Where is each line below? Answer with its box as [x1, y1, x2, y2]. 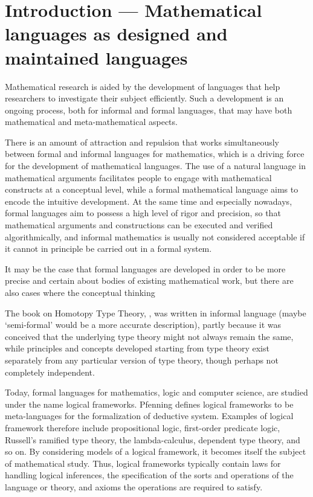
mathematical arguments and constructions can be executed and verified [5, 219, 273, 231]
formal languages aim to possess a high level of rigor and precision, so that [5, 207, 281, 219]
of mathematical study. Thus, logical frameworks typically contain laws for [5, 457, 281, 469]
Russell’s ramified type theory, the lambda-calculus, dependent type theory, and [5, 433, 300, 446]
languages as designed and [5, 21, 228, 46]
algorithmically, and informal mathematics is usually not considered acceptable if [5, 230, 305, 243]
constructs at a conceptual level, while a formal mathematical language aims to [5, 183, 298, 196]
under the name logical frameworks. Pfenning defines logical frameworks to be [5, 397, 294, 410]
